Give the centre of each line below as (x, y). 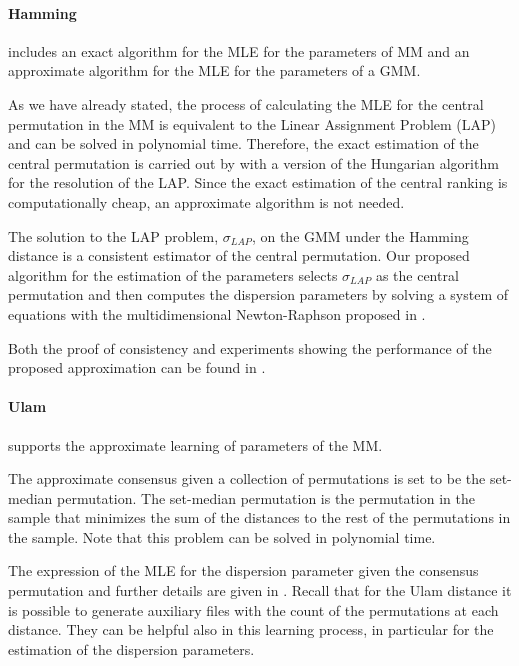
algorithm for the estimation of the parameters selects (173, 274)
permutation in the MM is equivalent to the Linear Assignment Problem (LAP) (252, 123)
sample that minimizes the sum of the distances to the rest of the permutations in (259, 517)
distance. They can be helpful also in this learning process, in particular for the (251, 629)
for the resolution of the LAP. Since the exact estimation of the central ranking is (258, 182)
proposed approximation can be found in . (137, 367)
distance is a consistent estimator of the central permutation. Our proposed (239, 255)
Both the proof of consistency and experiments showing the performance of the (250, 347)
